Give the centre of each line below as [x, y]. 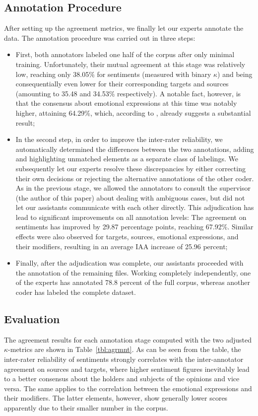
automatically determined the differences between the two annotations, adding [135, 149]
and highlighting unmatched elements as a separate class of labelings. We [127, 159]
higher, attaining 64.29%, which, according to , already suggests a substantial [133, 112]
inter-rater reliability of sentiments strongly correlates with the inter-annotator [124, 359]
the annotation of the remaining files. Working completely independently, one [133, 272]
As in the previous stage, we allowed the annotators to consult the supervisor [133, 188]
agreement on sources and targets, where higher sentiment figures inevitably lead [127, 369]
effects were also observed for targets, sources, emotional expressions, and [127, 237]
